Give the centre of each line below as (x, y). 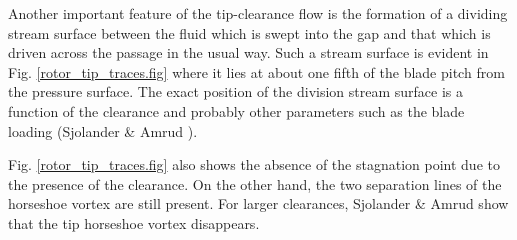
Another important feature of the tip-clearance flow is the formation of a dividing (258, 13)
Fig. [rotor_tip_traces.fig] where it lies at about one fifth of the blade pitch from (256, 71)
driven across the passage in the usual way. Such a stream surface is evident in (248, 52)
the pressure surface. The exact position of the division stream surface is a (235, 91)
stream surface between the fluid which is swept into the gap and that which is (249, 32)
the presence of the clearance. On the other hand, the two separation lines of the (255, 183)
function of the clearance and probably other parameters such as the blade (236, 110)
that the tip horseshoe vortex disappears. (134, 222)
